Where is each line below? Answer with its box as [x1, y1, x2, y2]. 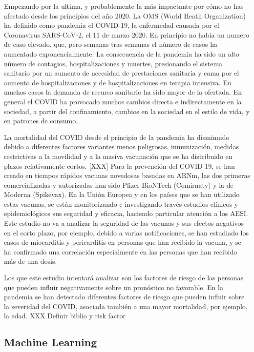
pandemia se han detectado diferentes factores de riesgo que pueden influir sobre [4, 292, 245, 302]
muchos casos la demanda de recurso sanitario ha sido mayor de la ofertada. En [4, 87, 242, 97]
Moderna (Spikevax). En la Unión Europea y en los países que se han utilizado [4, 189, 240, 199]
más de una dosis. [4, 256, 57, 266]
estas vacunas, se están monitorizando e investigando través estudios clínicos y [4, 198, 238, 209]
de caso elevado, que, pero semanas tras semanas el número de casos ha [4, 39, 217, 49]
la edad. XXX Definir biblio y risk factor [4, 311, 126, 321]
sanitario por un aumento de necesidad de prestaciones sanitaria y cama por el [4, 68, 239, 78]
